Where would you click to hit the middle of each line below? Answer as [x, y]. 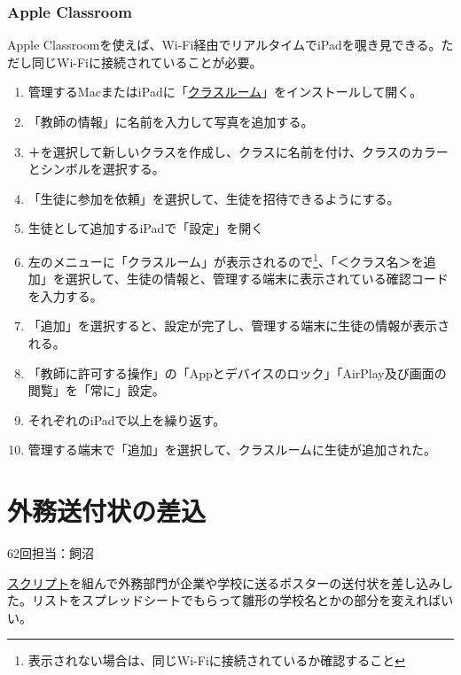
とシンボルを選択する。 [96, 169]
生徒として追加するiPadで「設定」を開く [146, 228]
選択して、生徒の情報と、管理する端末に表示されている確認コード [257, 279]
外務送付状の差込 [107, 511]
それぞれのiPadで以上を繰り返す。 [127, 419]
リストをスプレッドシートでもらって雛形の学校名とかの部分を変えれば [236, 600]
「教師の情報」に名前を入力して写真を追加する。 [171, 121]
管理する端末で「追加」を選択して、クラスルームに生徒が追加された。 [232, 450]
